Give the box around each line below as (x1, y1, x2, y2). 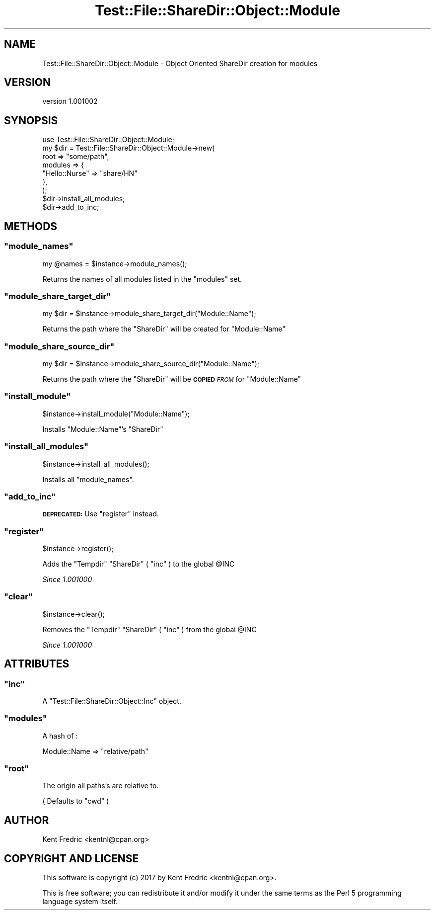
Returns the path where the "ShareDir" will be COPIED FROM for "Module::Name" (42, 375, 301, 383)
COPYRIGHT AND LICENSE (4, 852, 139, 865)
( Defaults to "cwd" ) (42, 797, 109, 806)
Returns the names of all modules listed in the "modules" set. (42, 274, 242, 283)
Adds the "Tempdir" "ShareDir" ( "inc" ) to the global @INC (42, 560, 235, 568)
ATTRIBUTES (4, 658, 70, 670)
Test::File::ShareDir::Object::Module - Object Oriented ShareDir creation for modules (42, 59, 318, 68)
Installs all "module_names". (42, 475, 134, 484)
